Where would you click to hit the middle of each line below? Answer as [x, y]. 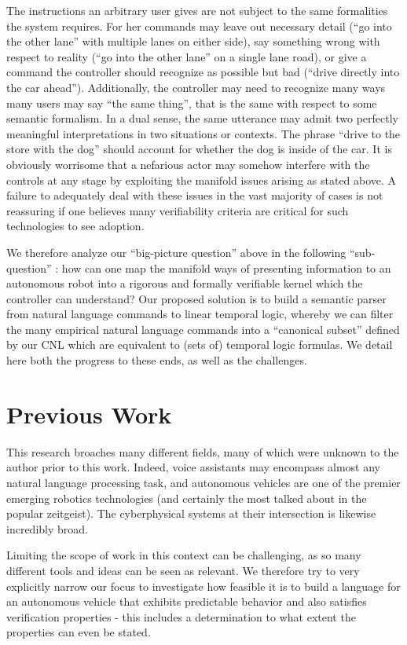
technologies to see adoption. [75, 226]
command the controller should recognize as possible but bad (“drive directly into [203, 72]
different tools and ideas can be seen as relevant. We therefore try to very [183, 570]
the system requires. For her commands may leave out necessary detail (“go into [199, 26]
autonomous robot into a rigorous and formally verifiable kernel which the [185, 283]
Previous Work [89, 414]
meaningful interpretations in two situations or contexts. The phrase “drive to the [203, 133]
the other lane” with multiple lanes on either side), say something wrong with [193, 41]
